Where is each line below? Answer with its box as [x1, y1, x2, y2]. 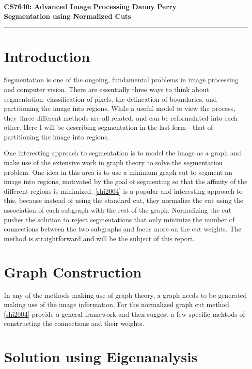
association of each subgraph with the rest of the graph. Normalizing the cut [4, 205, 232, 215]
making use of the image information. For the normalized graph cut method [4, 299, 229, 309]
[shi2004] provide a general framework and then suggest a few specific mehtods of [4, 308, 245, 319]
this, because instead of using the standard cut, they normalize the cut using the [4, 195, 244, 205]
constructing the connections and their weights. [4, 318, 144, 328]
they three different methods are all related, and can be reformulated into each [4, 112, 238, 123]
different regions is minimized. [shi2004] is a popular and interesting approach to [4, 185, 243, 196]
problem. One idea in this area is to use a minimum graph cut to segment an [4, 167, 232, 177]
